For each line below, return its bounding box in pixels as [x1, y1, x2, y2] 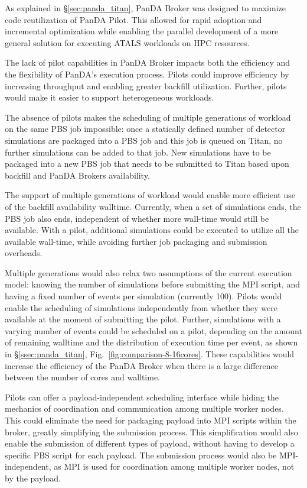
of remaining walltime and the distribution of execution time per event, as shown [5, 336, 298, 348]
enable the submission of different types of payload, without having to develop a [5, 437, 295, 450]
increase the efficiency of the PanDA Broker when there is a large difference [5, 359, 278, 371]
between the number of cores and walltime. [5, 371, 161, 383]
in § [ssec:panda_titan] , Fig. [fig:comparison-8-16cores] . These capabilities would [5, 348, 295, 360]
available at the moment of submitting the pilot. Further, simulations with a [5, 313, 281, 325]
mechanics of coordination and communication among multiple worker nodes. [5, 402, 284, 415]
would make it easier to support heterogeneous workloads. [5, 91, 214, 104]
